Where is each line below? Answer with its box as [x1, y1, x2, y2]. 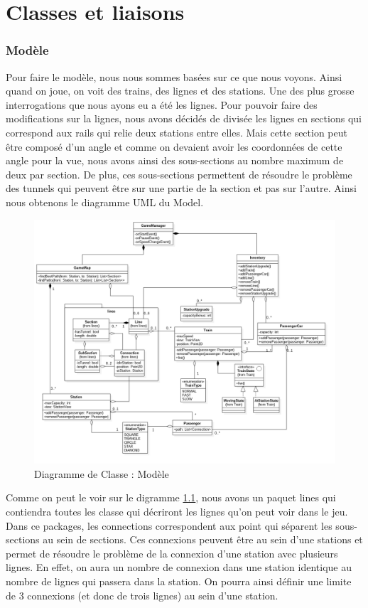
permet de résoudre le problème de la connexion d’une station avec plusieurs [6, 545, 338, 560]
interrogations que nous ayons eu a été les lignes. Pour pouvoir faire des [6, 97, 318, 112]
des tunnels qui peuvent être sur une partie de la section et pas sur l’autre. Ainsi [6, 181, 357, 196]
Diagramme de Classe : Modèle [34, 466, 169, 481]
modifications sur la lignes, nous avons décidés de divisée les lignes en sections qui [6, 111, 362, 126]
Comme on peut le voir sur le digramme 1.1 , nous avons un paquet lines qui [6, 490, 336, 505]
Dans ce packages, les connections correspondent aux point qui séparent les [6, 518, 332, 533]
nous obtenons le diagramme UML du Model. [6, 194, 204, 209]
